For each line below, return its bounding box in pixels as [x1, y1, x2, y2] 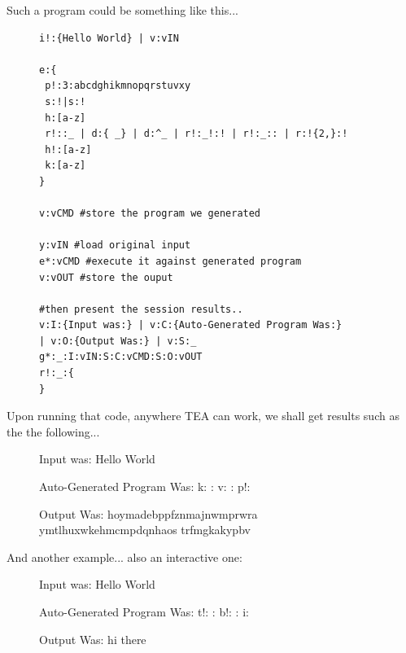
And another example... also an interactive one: [7, 548, 242, 565]
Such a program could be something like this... [7, 2, 238, 18]
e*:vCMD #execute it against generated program [39, 255, 302, 267]
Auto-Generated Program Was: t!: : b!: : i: [39, 603, 249, 620]
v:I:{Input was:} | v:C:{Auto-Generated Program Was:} [39, 319, 343, 331]
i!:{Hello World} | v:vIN [39, 32, 179, 44]
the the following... [7, 423, 100, 440]
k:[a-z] [45, 160, 86, 172]
